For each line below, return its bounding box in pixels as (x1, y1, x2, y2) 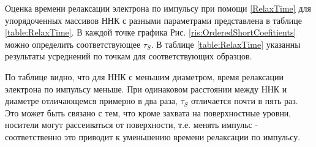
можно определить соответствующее (5, 37, 141, 50)
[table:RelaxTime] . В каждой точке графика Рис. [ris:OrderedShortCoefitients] (5, 26, 296, 39)
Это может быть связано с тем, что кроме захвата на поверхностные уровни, (5, 106, 292, 119)
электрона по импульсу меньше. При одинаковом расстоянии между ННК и (5, 82, 287, 95)
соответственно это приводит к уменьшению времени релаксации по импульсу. (5, 130, 301, 143)
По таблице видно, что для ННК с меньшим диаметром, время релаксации (5, 70, 284, 83)
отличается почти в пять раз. (191, 94, 298, 107)
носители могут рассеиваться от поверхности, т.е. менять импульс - (5, 118, 258, 131)
